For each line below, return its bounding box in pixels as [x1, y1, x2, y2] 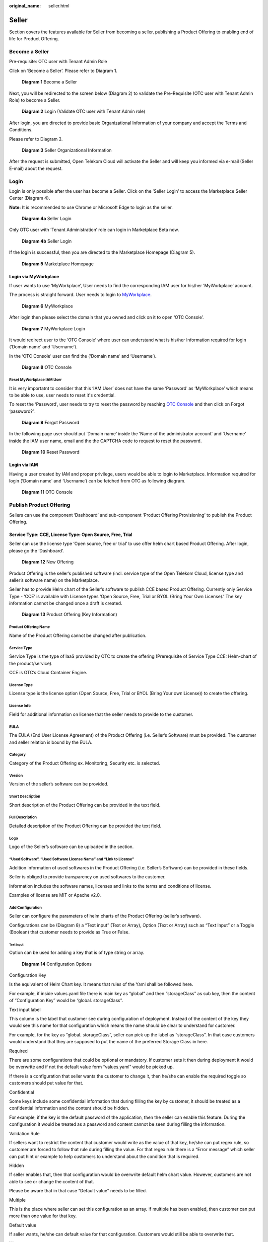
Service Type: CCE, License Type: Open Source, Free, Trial [9, 532, 133, 538]
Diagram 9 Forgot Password [21, 420, 79, 426]
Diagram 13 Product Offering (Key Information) [21, 612, 118, 618]
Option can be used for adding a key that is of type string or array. [9, 949, 145, 956]
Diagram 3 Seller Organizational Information [21, 147, 112, 153]
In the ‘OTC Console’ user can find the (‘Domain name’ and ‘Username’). [9, 353, 157, 359]
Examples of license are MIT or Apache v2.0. [9, 892, 101, 898]
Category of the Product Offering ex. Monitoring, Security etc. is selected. [9, 760, 161, 766]
